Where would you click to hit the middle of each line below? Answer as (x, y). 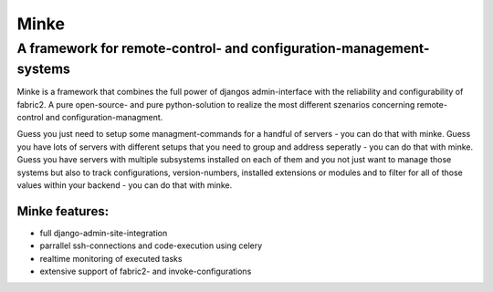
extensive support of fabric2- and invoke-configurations (146, 271)
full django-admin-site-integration (104, 233)
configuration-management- (341, 48)
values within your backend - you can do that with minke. (125, 185)
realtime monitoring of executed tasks (111, 258)
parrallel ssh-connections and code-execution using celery (151, 245)
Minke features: (63, 211)
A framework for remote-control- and (133, 48)
